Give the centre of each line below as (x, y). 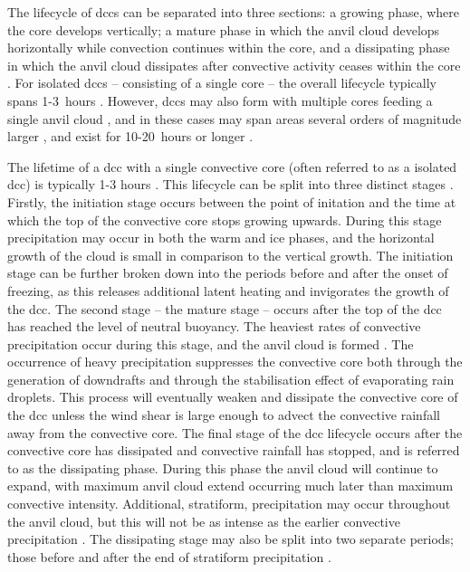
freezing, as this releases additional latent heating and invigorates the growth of (228, 290)
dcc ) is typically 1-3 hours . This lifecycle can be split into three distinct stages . (230, 184)
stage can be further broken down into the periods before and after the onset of (228, 273)
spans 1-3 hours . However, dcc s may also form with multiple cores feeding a (220, 100)
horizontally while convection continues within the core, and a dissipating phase (229, 48)
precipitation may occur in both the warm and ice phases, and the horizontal (221, 238)
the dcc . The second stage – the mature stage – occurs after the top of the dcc (225, 308)
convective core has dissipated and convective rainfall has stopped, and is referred (234, 450)
